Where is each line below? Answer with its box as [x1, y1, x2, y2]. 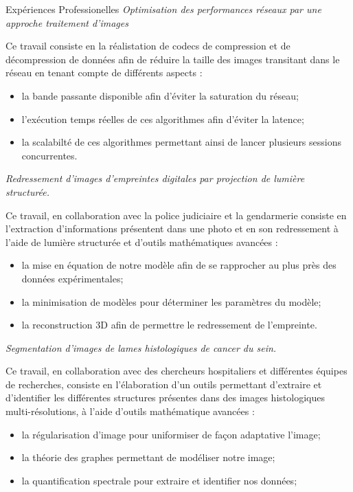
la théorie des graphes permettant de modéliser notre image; [21, 450, 275, 465]
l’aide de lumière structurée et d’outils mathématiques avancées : [5, 234, 278, 249]
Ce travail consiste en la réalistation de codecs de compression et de [5, 38, 291, 53]
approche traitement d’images [5, 15, 128, 30]
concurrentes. [21, 148, 78, 162]
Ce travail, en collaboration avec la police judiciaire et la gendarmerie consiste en [5, 208, 347, 222]
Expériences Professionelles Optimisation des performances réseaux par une [5, 2, 321, 16]
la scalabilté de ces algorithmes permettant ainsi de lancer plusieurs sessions [21, 135, 342, 149]
